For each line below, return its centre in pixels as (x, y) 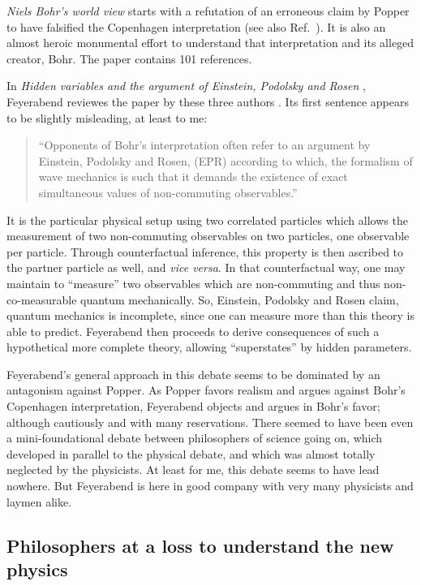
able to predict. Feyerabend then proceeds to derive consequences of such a (193, 331)
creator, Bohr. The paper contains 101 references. (129, 58)
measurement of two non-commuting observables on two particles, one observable (208, 236)
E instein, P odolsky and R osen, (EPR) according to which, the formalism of (226, 160)
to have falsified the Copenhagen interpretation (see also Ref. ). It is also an (196, 26)
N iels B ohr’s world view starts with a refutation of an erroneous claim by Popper (208, 11)
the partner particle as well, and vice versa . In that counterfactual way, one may (206, 267)
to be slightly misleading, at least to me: (107, 117)
